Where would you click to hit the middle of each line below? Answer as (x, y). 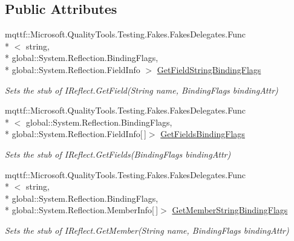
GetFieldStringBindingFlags (209, 69)
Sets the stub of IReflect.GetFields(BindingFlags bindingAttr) (118, 154)
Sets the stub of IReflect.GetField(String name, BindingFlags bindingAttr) (142, 90)
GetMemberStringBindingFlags (230, 210)
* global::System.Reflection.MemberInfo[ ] (82, 210)
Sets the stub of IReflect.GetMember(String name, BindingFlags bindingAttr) (147, 230)
